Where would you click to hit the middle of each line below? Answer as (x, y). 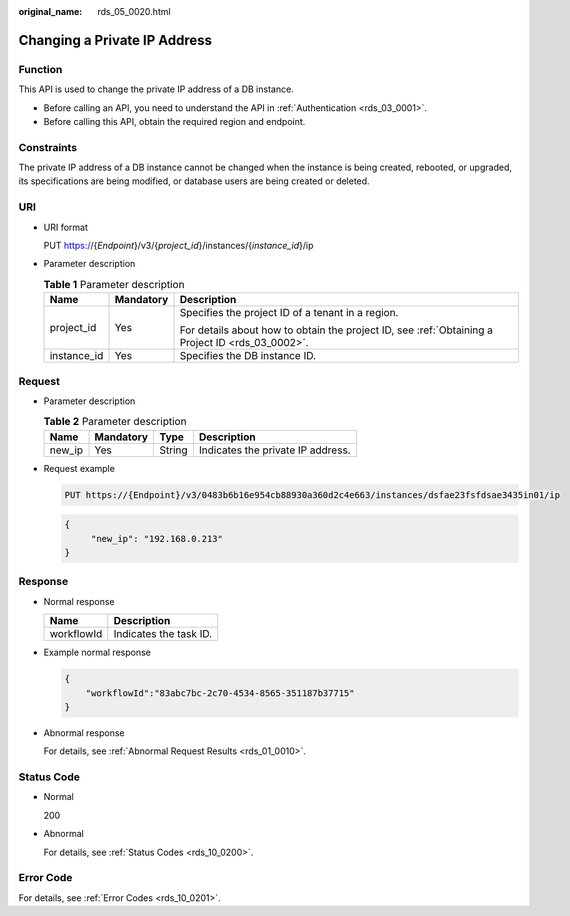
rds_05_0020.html (134, 11)
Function (40, 69)
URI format (66, 227)
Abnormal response (84, 732)
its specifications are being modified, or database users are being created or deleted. (194, 181)
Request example (79, 468)
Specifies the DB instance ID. (248, 356)
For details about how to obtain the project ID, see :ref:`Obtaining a (336, 330)
